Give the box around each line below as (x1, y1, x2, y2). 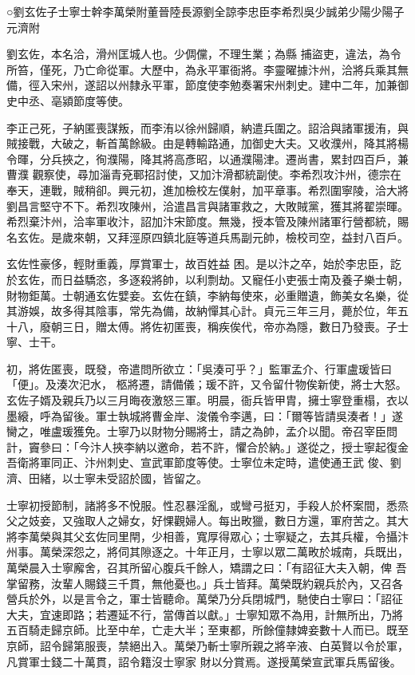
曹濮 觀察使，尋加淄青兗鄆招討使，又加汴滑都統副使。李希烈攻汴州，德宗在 (6, 166, 401, 183)
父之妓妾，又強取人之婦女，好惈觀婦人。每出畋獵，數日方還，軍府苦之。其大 (6, 512, 409, 529)
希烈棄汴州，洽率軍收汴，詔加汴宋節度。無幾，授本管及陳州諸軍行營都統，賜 (6, 213, 409, 230)
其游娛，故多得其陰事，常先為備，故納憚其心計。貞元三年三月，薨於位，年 (6, 302, 397, 319)
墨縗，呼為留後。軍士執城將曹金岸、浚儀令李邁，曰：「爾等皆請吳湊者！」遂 (6, 407, 403, 424)
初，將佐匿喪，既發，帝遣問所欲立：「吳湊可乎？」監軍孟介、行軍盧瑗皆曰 (6, 360, 392, 377)
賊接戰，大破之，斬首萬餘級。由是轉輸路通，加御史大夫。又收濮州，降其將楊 (6, 135, 409, 152)
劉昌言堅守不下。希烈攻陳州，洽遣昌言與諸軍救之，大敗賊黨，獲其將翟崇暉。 (6, 197, 409, 214)
